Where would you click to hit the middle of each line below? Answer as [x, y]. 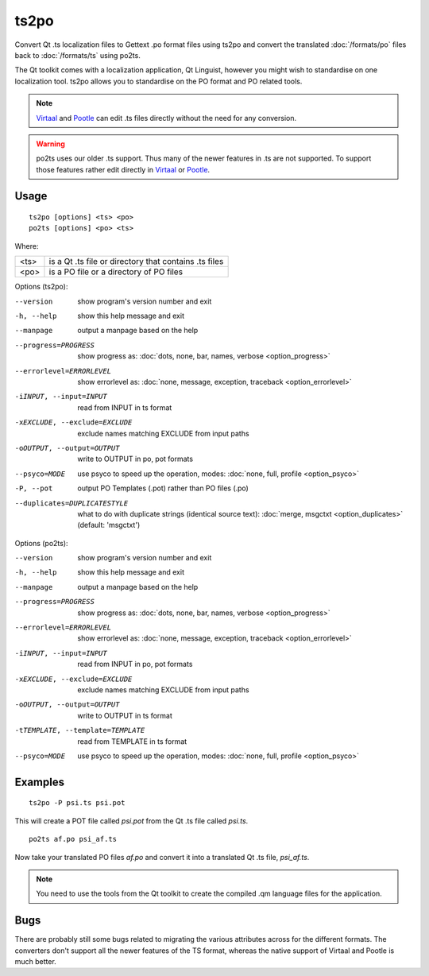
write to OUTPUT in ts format [125, 715]
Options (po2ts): [41, 543]
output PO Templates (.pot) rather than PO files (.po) [163, 488]
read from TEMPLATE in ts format [132, 741]
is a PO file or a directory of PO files [116, 272]
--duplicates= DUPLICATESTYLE [71, 503]
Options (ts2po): [41, 287]
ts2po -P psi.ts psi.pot [77, 803]
